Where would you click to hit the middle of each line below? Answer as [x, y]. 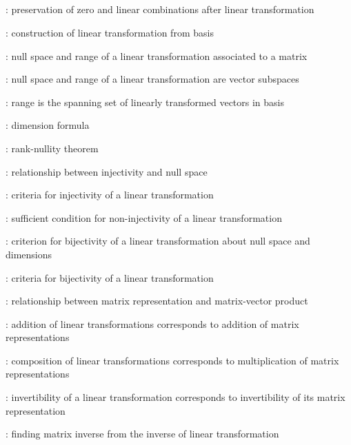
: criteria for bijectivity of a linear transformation [110, 277]
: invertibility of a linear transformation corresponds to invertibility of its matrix [175, 397]
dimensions [29, 254]
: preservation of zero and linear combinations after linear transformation [160, 9]
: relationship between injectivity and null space [107, 171]
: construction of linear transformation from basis [110, 32]
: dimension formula [48, 125]
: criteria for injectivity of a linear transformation [110, 195]
